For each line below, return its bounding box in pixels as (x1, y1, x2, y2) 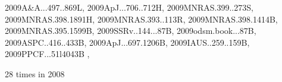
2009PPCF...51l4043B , (5, 48, 90, 60)
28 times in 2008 (5, 67, 65, 80)
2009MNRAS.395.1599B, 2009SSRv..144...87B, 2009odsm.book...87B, (5, 24, 256, 37)
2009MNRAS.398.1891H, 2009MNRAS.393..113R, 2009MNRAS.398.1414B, (5, 12, 278, 25)
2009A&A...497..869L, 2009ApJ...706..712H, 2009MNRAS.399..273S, (5, 1, 253, 13)
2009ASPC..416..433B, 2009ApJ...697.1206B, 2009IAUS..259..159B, (5, 36, 250, 48)
